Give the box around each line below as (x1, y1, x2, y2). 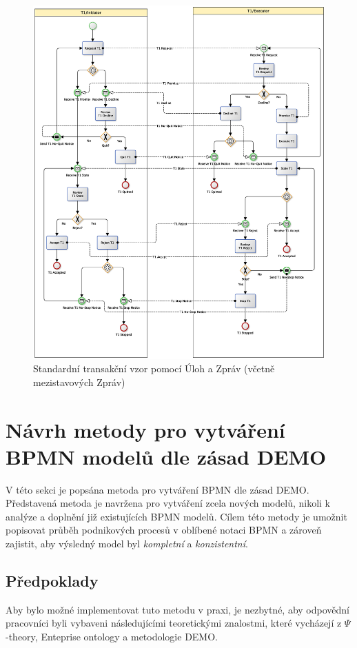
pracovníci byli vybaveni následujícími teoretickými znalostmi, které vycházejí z (6, 616, 342, 630)
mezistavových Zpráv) (33, 374, 125, 389)
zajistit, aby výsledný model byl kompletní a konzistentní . (6, 536, 248, 551)
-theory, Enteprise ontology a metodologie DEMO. (6, 629, 218, 644)
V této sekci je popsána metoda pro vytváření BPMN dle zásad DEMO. (6, 482, 309, 496)
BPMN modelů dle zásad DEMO (6, 442, 327, 470)
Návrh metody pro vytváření (6, 415, 285, 443)
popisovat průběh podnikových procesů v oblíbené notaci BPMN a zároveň (6, 523, 322, 537)
